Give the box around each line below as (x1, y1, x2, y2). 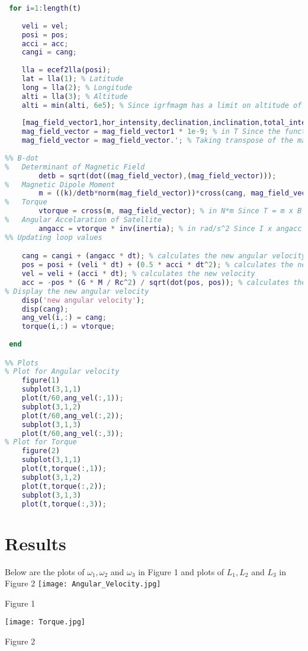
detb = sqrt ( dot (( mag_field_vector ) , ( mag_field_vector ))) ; (38, 171, 277, 180)
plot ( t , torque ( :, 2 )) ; (21, 482, 107, 490)
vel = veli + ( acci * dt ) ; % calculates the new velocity (21, 270, 255, 278)
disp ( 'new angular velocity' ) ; (21, 296, 145, 304)
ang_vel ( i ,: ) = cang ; (21, 313, 107, 322)
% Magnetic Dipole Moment (5, 180, 115, 189)
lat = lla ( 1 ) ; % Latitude (21, 75, 124, 83)
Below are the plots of (5, 565, 85, 578)
